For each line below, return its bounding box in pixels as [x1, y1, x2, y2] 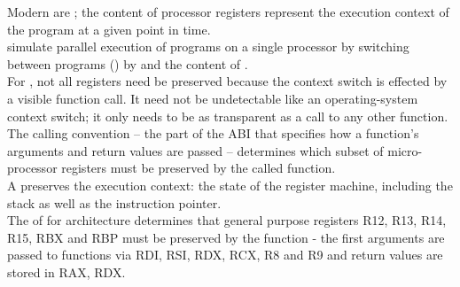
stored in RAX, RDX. [7, 262, 126, 281]
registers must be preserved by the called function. [61, 159, 336, 177]
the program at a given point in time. [7, 19, 211, 38]
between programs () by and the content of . [7, 54, 248, 73]
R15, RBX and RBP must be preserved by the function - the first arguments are [7, 228, 445, 246]
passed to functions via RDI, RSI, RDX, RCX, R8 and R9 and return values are [7, 245, 443, 264]
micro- [387, 141, 423, 159]
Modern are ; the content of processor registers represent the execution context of [7, 3, 449, 20]
